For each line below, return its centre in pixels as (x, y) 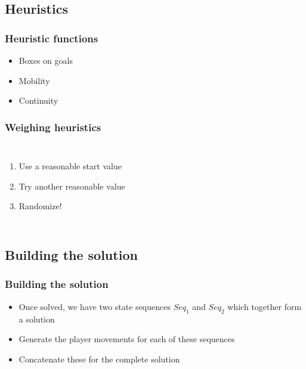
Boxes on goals (46, 60)
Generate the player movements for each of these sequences (127, 339)
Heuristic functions (52, 38)
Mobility (34, 80)
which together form (265, 306)
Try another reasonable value (72, 186)
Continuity (38, 100)
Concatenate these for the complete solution (99, 359)
